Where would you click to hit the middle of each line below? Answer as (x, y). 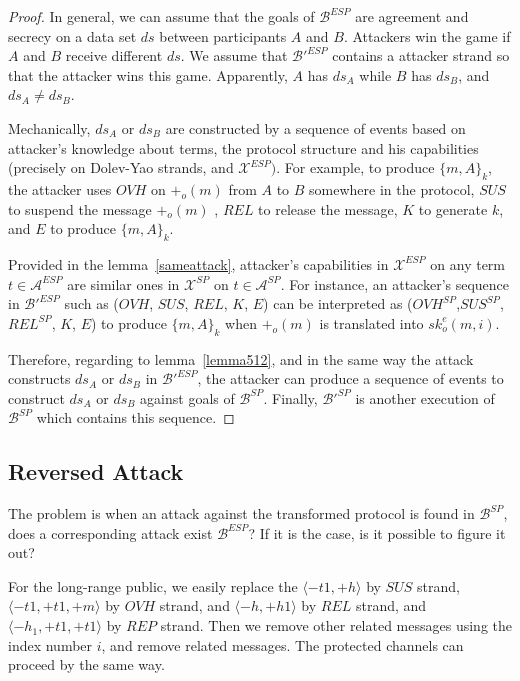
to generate (453, 208)
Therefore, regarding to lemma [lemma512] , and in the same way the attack (241, 358)
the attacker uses (60, 188)
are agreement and (412, 16)
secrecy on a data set (72, 35)
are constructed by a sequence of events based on (315, 127)
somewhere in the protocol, (392, 188)
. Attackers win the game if (427, 35)
